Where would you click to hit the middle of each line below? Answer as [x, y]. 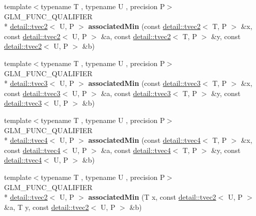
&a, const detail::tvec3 [136, 93]
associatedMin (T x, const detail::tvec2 [152, 197]
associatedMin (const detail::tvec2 [144, 26]
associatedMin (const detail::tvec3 [144, 83]
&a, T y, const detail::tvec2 [47, 207]
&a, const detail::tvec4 [136, 150]
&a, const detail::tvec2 [136, 36]
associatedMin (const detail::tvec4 [144, 140]
